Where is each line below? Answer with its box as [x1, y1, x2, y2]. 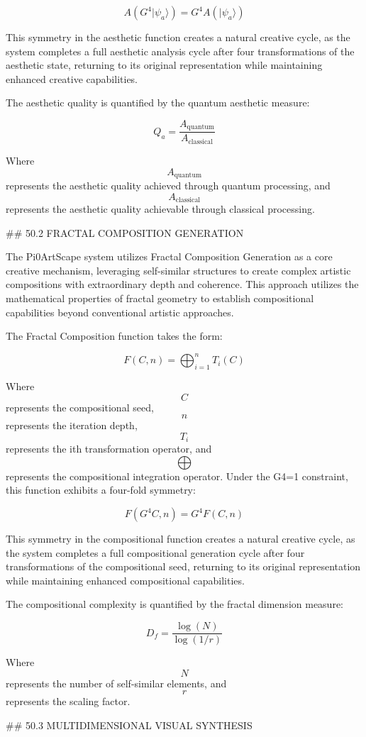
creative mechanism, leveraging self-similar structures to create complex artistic [6, 262, 351, 277]
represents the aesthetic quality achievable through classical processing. [6, 201, 315, 216]
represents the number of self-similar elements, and [6, 675, 227, 690]
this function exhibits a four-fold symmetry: [6, 482, 196, 497]
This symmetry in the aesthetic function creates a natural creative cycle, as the [6, 30, 350, 44]
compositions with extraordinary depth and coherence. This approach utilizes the [6, 277, 359, 292]
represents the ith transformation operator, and [6, 441, 212, 456]
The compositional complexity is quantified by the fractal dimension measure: [6, 597, 343, 611]
